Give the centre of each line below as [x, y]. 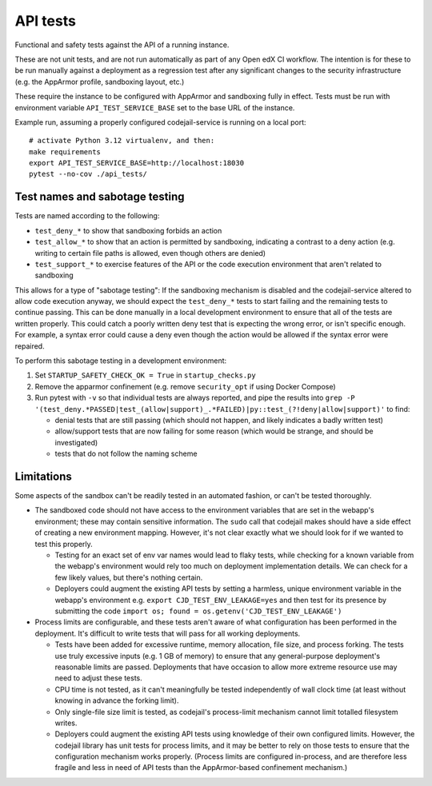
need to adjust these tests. [99, 678]
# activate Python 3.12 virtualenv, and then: [122, 141]
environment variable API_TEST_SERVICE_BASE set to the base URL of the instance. [155, 107]
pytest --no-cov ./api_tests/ [88, 174]
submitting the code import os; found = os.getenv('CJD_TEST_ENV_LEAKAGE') [198, 611]
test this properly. [64, 544]
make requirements [65, 152]
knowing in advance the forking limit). [117, 700]
